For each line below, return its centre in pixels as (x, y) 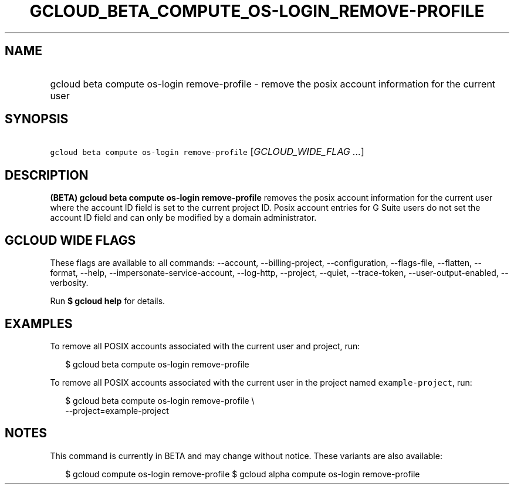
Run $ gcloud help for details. (108, 301)
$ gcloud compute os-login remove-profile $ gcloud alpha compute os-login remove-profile (243, 474)
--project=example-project (117, 410)
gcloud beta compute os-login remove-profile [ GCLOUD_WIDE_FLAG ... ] (207, 152)
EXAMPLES (39, 323)
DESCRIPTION (47, 175)
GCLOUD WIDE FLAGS (70, 240)
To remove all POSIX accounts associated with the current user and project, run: (205, 346)
